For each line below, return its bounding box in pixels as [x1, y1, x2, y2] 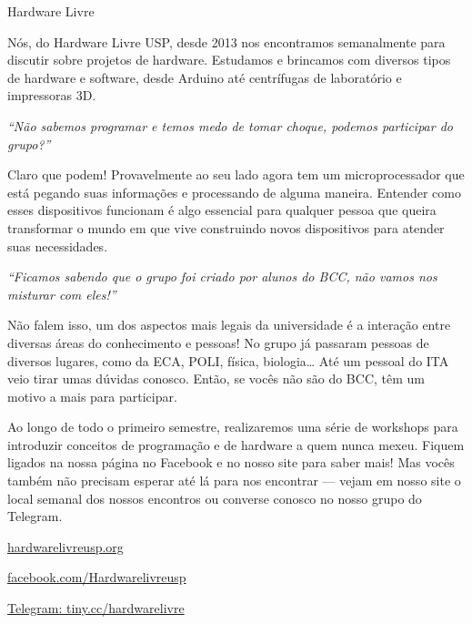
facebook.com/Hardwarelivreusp [7, 568, 186, 587]
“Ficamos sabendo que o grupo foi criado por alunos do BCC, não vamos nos [7, 267, 437, 286]
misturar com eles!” [7, 284, 116, 303]
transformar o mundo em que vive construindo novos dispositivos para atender [7, 218, 445, 237]
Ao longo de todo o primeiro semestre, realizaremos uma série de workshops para [7, 417, 458, 436]
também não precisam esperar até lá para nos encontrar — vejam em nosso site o [7, 471, 461, 490]
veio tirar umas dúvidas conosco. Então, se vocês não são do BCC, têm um [7, 369, 425, 388]
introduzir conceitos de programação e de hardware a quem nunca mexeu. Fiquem [7, 435, 465, 454]
